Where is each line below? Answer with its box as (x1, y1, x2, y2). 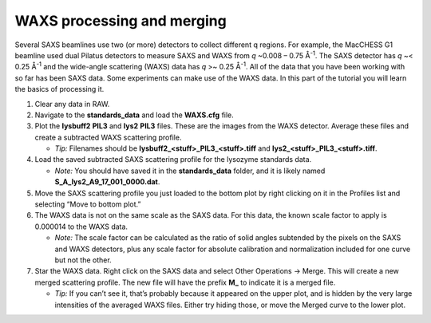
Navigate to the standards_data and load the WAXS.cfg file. (34, 110, 235, 120)
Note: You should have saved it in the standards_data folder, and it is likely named (54, 166, 326, 175)
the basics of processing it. (14, 85, 105, 94)
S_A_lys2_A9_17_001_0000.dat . (54, 177, 160, 187)
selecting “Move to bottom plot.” (34, 199, 141, 209)
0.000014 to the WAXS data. (34, 222, 128, 231)
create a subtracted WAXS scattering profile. (34, 132, 182, 142)
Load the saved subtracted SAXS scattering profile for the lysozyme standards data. (34, 155, 312, 164)
